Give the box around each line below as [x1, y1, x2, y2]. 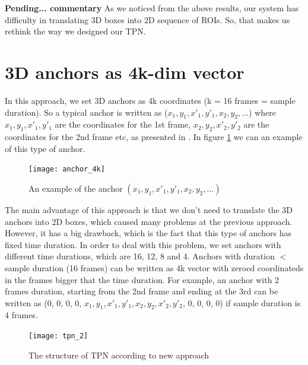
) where [249, 106, 277, 118]
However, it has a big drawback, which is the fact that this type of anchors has [5, 227, 292, 239]
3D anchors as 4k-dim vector [5, 59, 245, 84]
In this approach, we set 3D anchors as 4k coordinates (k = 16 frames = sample [5, 94, 296, 106]
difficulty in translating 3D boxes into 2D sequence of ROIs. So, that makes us [5, 13, 290, 26]
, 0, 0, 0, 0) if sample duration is [183, 296, 301, 309]
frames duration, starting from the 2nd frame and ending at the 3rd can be [5, 285, 278, 297]
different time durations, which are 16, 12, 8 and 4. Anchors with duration [5, 250, 275, 262]
